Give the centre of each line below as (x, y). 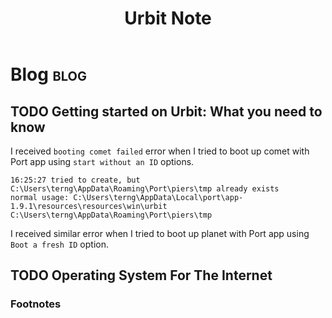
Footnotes (36, 304)
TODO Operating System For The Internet (141, 275)
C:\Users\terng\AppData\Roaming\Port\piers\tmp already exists (145, 189)
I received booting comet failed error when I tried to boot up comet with (160, 151)
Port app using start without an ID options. (102, 161)
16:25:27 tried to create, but (75, 180)
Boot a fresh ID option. (59, 244)
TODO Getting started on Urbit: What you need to (166, 111)
